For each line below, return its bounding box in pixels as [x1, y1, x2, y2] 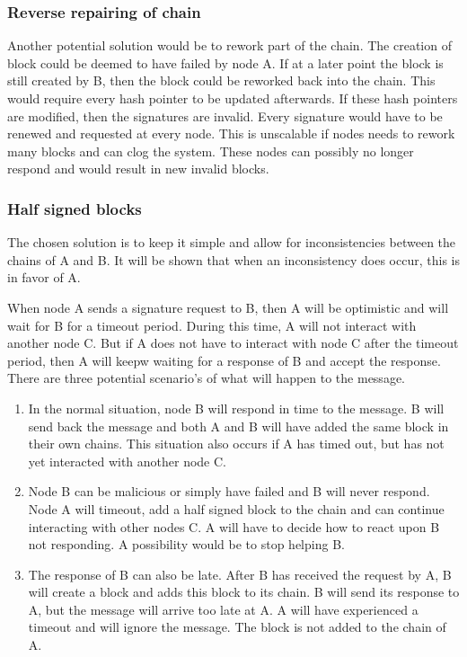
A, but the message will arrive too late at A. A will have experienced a [28, 599, 419, 618]
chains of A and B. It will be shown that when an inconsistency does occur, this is [7, 250, 460, 269]
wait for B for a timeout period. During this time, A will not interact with [7, 315, 417, 334]
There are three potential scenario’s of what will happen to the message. [7, 368, 405, 387]
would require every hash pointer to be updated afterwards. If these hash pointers [7, 89, 458, 107]
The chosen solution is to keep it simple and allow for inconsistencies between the [7, 233, 456, 252]
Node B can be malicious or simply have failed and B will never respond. [28, 482, 430, 501]
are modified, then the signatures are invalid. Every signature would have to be [7, 106, 443, 125]
